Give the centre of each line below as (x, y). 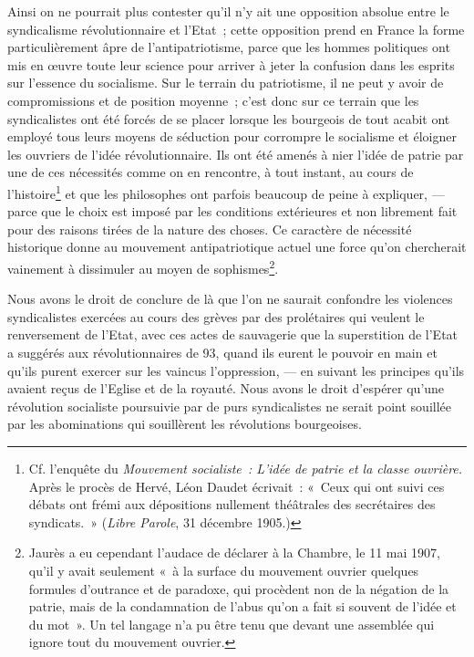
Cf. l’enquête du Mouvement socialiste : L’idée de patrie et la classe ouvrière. (246, 468)
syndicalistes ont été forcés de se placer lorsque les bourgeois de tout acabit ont (229, 118)
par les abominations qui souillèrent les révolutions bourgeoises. (185, 424)
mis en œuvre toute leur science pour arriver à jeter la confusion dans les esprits (231, 64)
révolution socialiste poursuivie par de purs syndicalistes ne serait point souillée (230, 406)
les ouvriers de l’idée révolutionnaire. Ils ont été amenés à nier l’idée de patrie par (236, 154)
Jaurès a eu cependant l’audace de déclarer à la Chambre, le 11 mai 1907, (234, 553)
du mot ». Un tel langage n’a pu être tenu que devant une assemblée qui (232, 624)
